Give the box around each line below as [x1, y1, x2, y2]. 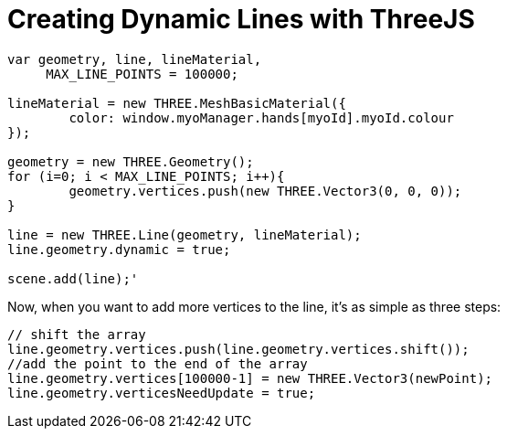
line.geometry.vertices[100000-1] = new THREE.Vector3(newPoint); [7, 370, 493, 386]
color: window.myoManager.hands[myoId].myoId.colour [69, 110, 454, 125]
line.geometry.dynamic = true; [7, 241, 231, 257]
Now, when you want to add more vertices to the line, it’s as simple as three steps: [7, 298, 502, 314]
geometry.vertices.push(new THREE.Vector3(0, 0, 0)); [69, 183, 462, 198]
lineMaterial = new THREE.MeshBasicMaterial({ [7, 95, 346, 111]
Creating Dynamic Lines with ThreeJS [7, 4, 475, 35]
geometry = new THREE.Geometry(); [7, 154, 254, 169]
